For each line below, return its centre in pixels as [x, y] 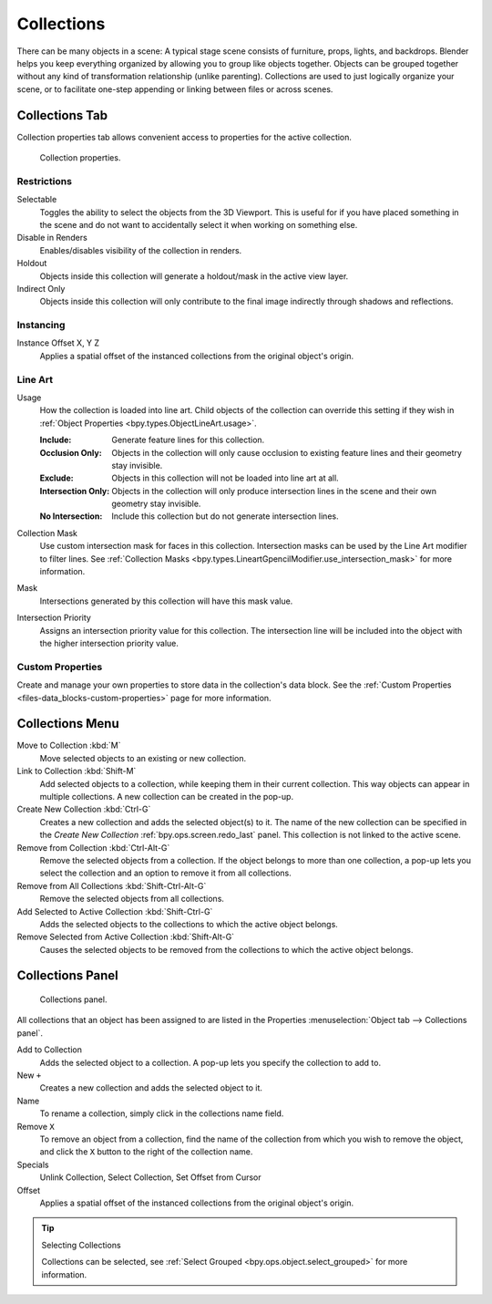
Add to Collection [49, 1050]
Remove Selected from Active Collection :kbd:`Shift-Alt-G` [126, 937]
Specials [33, 1164]
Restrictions [45, 181]
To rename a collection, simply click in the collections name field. [162, 1113]
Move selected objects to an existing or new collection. [143, 758]
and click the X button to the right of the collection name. [146, 1152]
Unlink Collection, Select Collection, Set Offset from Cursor [150, 1177]
